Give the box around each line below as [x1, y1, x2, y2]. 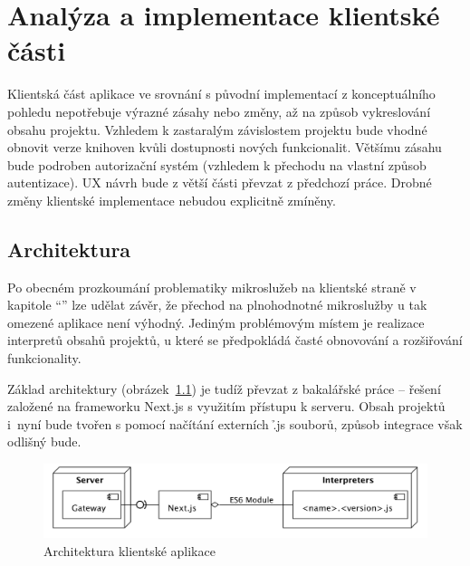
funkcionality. [7, 349, 82, 368]
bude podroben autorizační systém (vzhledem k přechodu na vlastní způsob [7, 155, 427, 174]
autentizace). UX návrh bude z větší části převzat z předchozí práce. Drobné [7, 173, 432, 192]
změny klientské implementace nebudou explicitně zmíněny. [7, 190, 336, 209]
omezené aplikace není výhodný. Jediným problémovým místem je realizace [7, 312, 425, 331]
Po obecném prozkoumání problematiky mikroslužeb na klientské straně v [7, 277, 417, 296]
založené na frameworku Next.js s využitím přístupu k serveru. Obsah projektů [7, 397, 446, 416]
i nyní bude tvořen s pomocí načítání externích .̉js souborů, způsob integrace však [7, 414, 463, 433]
